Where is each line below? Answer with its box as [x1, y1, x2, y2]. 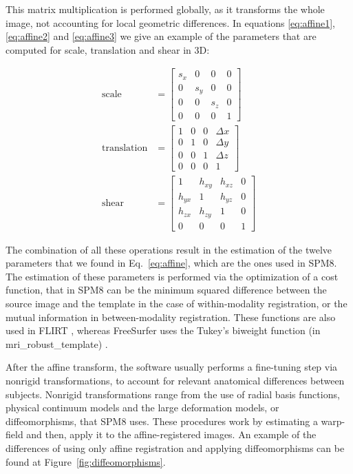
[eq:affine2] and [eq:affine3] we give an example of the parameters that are [6, 29, 317, 43]
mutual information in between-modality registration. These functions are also [6, 309, 336, 324]
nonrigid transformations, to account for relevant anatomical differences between [6, 373, 345, 387]
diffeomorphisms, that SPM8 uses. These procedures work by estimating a [6, 413, 318, 428]
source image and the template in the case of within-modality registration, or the [6, 296, 347, 310]
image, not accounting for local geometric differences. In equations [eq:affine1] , [6, 15, 335, 30]
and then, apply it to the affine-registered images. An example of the [26, 427, 317, 442]
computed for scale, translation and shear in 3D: [6, 42, 210, 56]
